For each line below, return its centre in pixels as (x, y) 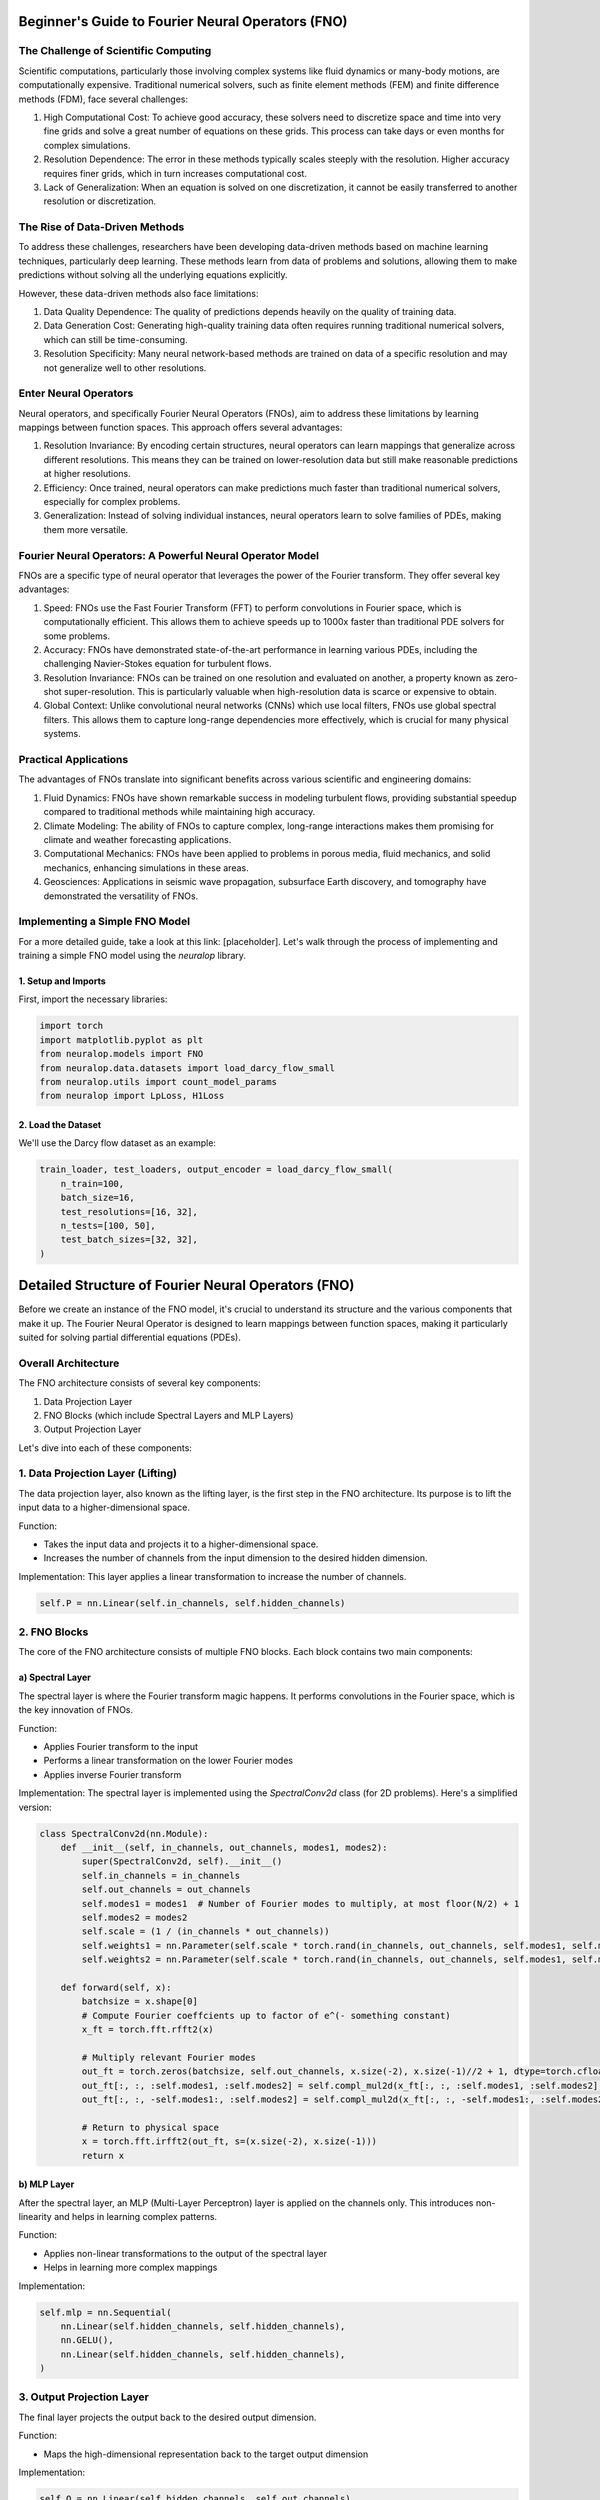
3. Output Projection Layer (83, 2397)
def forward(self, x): (116, 1987)
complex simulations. (87, 145)
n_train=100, (92, 1183)
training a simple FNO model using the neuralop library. (132, 956)
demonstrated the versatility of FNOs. (121, 896)
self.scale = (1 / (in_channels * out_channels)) (205, 1931)
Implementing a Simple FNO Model (104, 922)
